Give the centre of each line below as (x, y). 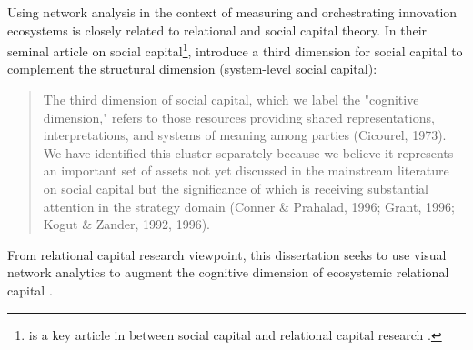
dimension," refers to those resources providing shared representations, (239, 117)
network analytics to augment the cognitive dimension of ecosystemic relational (228, 272)
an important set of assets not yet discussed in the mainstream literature (246, 170)
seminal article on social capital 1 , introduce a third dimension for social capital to (235, 50)
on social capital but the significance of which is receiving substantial (236, 188)
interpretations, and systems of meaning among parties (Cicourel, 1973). (245, 135)
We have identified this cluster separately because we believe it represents (248, 152)
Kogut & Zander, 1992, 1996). (127, 224)
